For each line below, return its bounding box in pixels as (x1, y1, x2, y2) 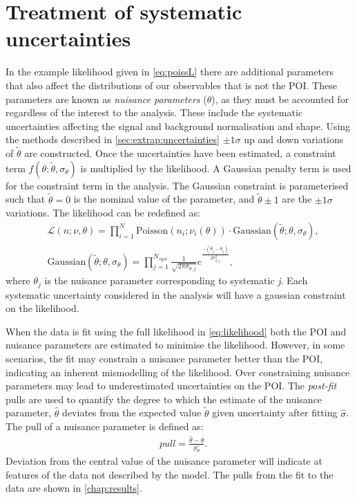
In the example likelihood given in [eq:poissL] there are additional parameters (6, 64, 334, 79)
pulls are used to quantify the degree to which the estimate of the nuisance (6, 391, 322, 406)
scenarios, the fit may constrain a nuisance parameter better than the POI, (6, 351, 323, 366)
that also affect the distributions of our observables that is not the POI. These (6, 77, 337, 92)
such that (6, 192, 46, 206)
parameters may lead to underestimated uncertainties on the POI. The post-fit (6, 378, 337, 393)
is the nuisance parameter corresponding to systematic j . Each (44, 273, 308, 288)
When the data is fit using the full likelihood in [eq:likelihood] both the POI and (6, 324, 347, 338)
